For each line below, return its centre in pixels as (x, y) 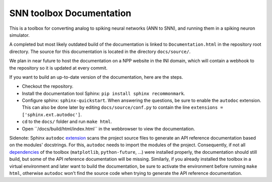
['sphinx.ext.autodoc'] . (52, 114)
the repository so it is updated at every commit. (58, 68)
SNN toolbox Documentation (70, 13)
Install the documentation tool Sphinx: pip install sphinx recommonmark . (104, 93)
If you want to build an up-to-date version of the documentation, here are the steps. (96, 77)
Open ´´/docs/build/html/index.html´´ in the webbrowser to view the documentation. (109, 129)
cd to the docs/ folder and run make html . (67, 122)
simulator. (19, 35)
